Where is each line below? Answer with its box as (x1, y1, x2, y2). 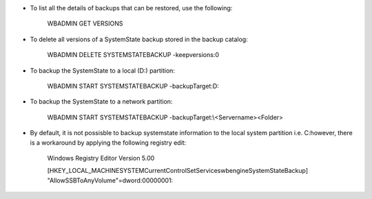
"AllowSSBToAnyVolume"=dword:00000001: (47, 176, 174, 185)
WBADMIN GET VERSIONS (47, 19, 123, 27)
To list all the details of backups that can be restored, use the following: (30, 4, 233, 12)
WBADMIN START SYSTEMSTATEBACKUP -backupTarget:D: (47, 82, 220, 90)
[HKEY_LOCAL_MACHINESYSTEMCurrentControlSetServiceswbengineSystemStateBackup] (47, 167, 309, 175)
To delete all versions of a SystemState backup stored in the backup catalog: (30, 35, 248, 43)
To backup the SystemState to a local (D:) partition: (30, 66, 176, 75)
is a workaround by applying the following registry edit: (30, 138, 187, 147)
